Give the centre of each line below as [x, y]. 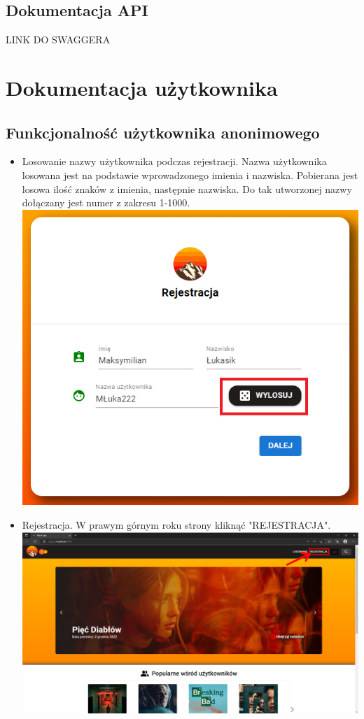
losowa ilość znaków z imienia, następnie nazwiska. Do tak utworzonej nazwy [187, 188]
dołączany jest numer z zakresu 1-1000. [106, 202]
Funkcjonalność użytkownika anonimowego [163, 132]
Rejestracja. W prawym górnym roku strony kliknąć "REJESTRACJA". [176, 525]
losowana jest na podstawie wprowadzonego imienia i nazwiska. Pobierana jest [190, 175]
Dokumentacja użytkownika [142, 87]
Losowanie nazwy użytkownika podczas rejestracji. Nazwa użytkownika [174, 161]
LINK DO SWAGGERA [58, 40]
